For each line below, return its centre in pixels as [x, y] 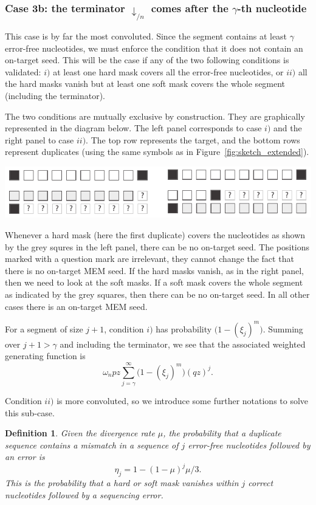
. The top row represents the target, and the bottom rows [193, 139]
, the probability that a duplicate [222, 433]
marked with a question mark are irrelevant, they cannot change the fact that [149, 259]
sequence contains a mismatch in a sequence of [92, 445]
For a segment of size [44, 328]
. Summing [283, 328]
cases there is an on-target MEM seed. [76, 306]
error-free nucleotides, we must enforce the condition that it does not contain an [154, 48]
